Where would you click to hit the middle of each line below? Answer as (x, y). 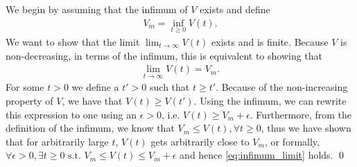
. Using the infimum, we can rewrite (270, 101)
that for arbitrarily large (57, 141)
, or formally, (292, 141)
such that (170, 87)
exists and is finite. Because (270, 42)
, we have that (92, 101)
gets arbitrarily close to (200, 141)
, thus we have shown (306, 128)
